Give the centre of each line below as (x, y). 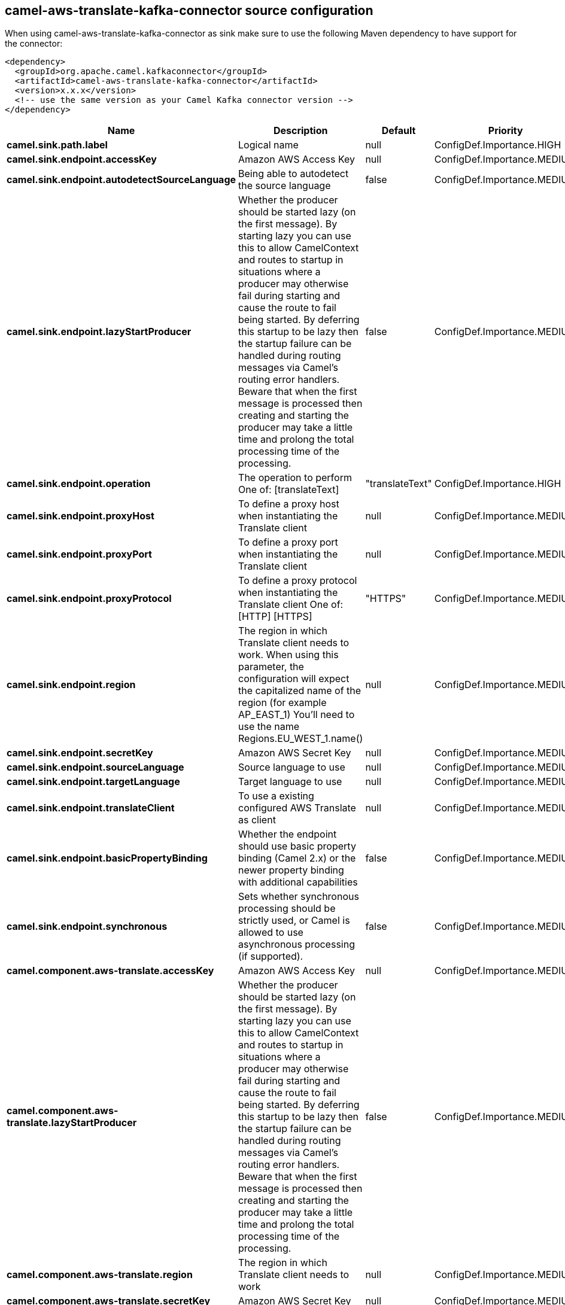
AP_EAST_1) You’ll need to (297, 715)
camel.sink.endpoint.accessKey (82, 159)
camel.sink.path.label (57, 145)
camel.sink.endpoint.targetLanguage (93, 782)
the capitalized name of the (300, 691)
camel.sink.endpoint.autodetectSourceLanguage (121, 180)
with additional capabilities (298, 882)
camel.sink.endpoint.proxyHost (81, 516)
